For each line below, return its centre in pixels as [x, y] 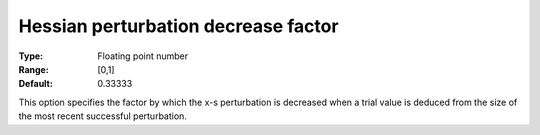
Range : [33, 69]
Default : [36, 84]
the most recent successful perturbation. [102, 116]
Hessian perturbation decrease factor [178, 26]
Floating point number [143, 56]
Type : [31, 56]
